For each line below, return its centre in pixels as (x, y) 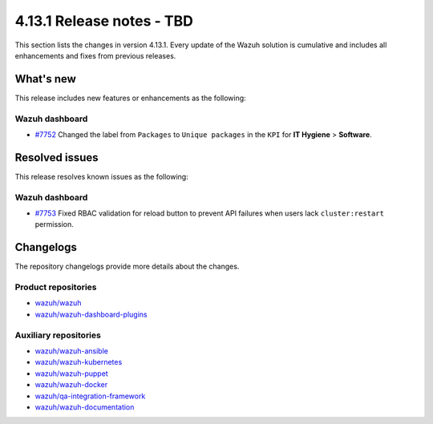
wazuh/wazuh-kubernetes (79, 362)
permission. (54, 224)
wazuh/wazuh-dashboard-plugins (91, 314)
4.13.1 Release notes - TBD (104, 21)
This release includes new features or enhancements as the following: (130, 98)
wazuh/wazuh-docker (71, 385)
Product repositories (56, 287)
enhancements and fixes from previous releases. (95, 55)
